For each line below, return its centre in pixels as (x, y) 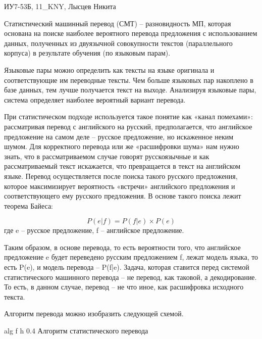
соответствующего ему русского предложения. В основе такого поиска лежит (123, 196)
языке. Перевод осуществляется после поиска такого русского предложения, (121, 176)
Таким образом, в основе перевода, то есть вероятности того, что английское (122, 247)
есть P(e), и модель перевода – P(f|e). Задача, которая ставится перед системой (127, 267)
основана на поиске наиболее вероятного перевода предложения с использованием (131, 33)
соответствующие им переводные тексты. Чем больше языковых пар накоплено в (129, 80)
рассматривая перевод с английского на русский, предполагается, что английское (128, 126)
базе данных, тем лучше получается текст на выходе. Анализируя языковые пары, (130, 90)
